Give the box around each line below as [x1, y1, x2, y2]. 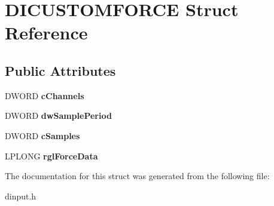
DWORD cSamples [5, 129, 80, 142]
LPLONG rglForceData [5, 149, 98, 162]
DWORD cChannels [5, 89, 84, 102]
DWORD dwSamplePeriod [5, 109, 112, 122]
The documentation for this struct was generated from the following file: [5, 170, 270, 182]
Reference [5, 20, 88, 45]
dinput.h [5, 189, 36, 202]
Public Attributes [5, 61, 116, 79]
